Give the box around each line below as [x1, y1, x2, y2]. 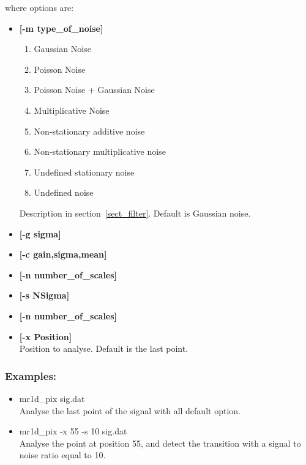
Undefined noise [34, 186, 94, 199]
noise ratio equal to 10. [19, 448, 106, 461]
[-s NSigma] [19, 289, 70, 302]
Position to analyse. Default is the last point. [19, 342, 188, 355]
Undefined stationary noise [34, 165, 135, 178]
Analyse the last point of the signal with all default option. [19, 404, 241, 417]
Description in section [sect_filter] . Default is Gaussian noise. [19, 206, 251, 219]
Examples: [5, 368, 57, 383]
